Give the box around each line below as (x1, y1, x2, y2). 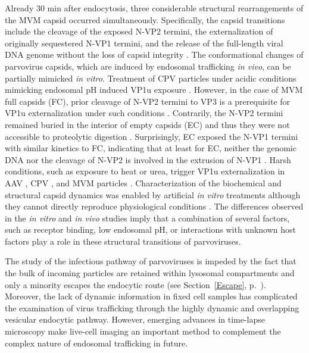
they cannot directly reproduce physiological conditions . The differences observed (5, 200, 304, 213)
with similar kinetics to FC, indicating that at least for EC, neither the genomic (5, 142, 296, 154)
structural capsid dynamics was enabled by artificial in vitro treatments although (5, 188, 301, 201)
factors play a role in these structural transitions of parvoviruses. (5, 235, 241, 247)
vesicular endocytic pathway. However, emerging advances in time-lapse (5, 313, 266, 326)
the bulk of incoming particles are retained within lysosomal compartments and (5, 267, 295, 279)
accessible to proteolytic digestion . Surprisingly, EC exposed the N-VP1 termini (5, 130, 298, 142)
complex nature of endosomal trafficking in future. (5, 336, 188, 349)
